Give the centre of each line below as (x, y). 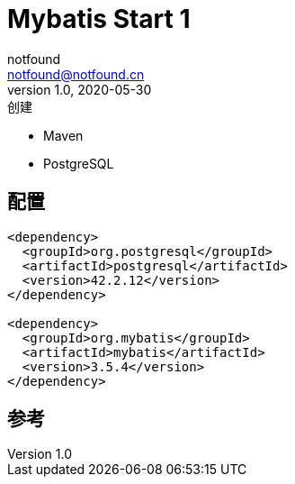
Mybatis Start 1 (99, 19)
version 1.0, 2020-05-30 (80, 89)
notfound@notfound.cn (76, 74)
